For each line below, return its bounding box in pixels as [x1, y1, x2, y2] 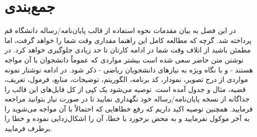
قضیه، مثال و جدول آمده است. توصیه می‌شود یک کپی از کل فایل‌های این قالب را [4, 83, 246, 94]
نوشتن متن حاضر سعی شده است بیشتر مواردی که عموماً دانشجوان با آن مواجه [4, 54, 244, 64]
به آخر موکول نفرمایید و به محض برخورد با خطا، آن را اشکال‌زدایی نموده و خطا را [4, 113, 250, 123]
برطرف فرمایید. [4, 123, 52, 133]
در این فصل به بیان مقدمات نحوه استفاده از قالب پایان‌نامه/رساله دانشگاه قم [4, 25, 236, 35]
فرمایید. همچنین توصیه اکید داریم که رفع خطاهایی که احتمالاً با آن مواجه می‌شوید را [4, 103, 253, 113]
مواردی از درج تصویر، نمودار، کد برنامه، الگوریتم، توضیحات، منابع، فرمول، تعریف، [4, 74, 248, 84]
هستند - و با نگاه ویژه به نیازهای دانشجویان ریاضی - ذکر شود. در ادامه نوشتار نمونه [4, 64, 253, 74]
